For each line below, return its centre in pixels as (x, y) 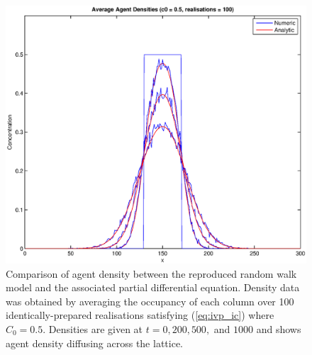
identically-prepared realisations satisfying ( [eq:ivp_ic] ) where (140, 315)
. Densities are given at (93, 328)
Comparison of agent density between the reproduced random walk (151, 273)
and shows (279, 328)
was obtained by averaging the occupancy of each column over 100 (150, 301)
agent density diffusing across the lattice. (94, 343)
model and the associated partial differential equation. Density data (153, 287)
